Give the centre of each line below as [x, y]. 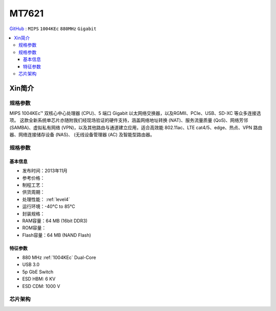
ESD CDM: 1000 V [41, 286]
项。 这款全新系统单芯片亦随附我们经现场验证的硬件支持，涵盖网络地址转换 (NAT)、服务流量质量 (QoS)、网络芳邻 [129, 121]
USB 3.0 [31, 265]
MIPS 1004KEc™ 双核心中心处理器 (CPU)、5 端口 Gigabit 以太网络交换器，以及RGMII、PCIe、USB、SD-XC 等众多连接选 [135, 113]
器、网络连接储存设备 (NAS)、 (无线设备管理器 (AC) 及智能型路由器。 [82, 135]
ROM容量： [34, 228]
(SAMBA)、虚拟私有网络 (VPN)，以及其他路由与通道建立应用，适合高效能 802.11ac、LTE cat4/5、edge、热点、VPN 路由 [136, 127]
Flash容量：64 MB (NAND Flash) [57, 235]
